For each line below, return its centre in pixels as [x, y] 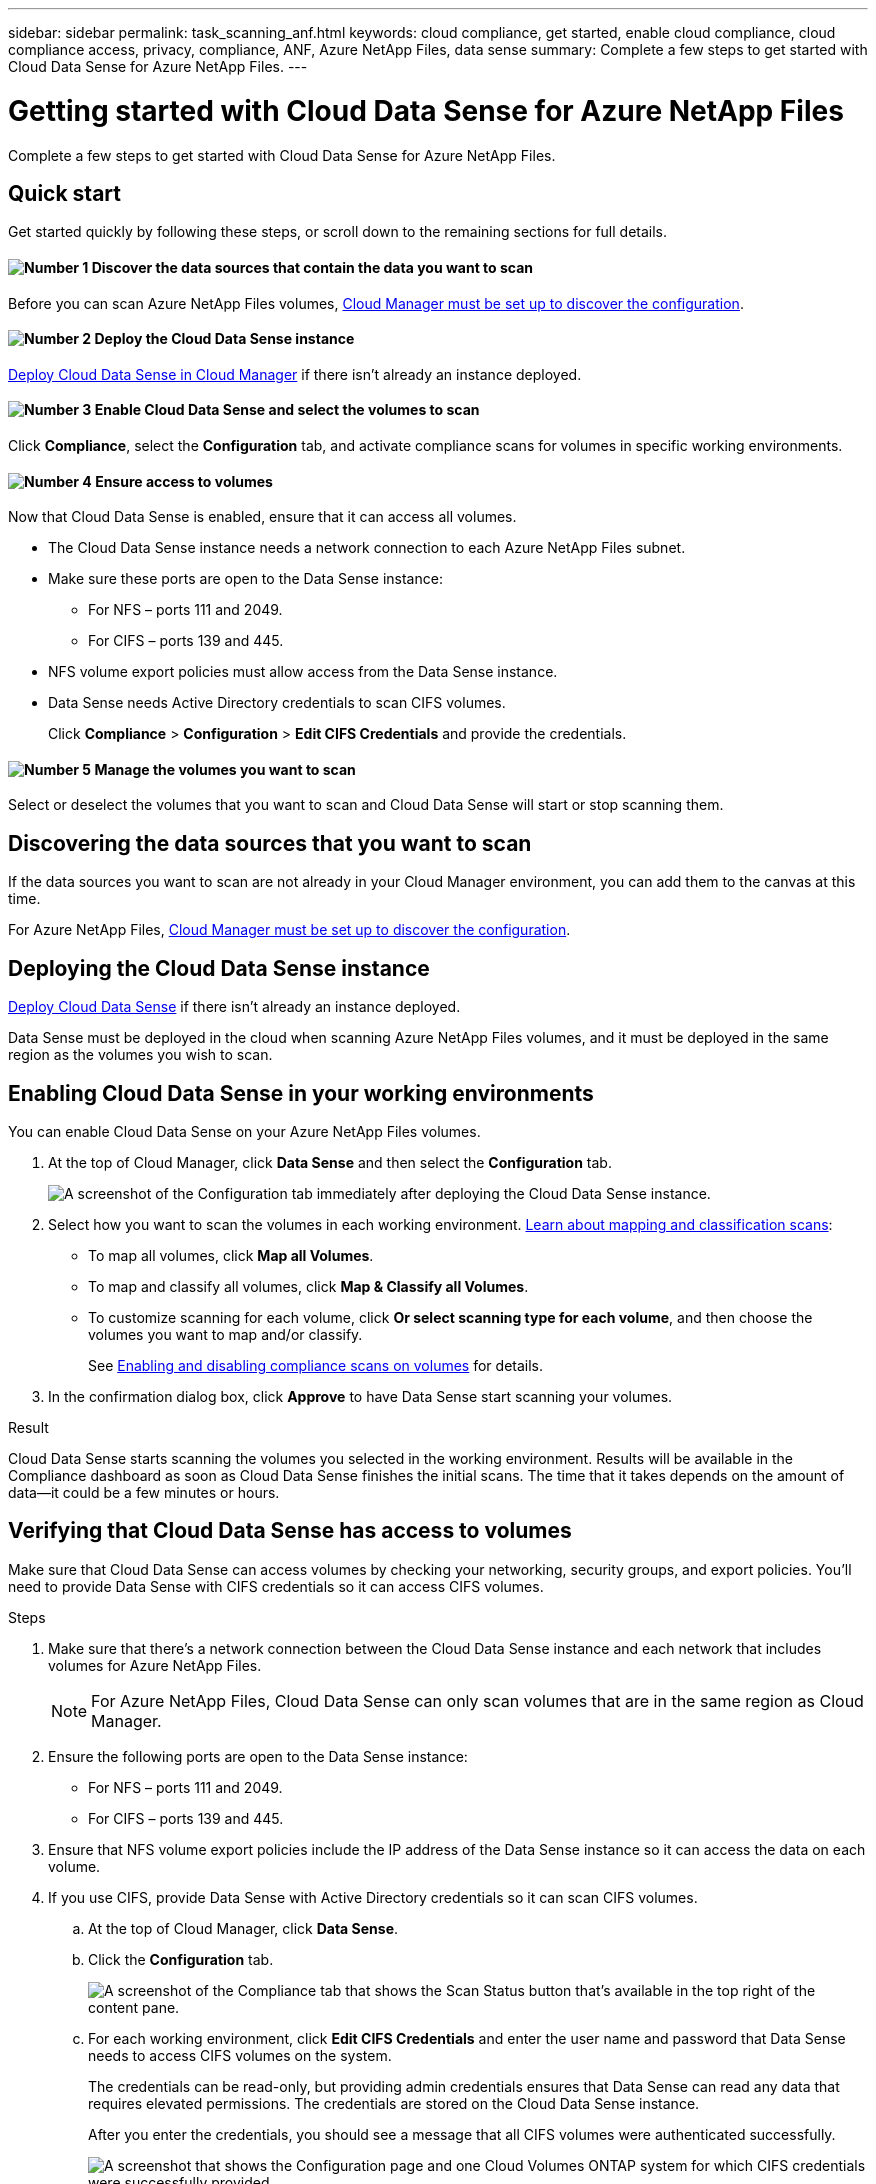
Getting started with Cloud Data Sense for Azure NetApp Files [426, 110]
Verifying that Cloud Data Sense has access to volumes [290, 1531]
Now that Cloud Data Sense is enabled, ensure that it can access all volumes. [262, 517]
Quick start [64, 193]
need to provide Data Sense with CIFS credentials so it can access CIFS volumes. [276, 1586]
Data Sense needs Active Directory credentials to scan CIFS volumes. [277, 703]
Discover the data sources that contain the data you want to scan [312, 267]
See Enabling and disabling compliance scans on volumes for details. [316, 1365]
